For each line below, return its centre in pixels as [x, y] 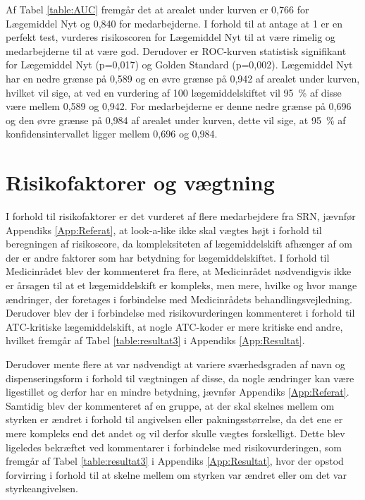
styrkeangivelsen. [42, 488]
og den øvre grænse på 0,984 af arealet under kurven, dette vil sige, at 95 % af [176, 120]
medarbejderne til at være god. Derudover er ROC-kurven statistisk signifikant [176, 50]
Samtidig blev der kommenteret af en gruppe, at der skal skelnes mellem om [170, 405]
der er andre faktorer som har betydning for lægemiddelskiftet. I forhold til [168, 257]
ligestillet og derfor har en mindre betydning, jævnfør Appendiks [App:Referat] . [178, 392]
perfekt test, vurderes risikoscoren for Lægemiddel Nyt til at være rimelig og [171, 37]
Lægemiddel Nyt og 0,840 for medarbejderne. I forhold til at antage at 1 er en [174, 23]
